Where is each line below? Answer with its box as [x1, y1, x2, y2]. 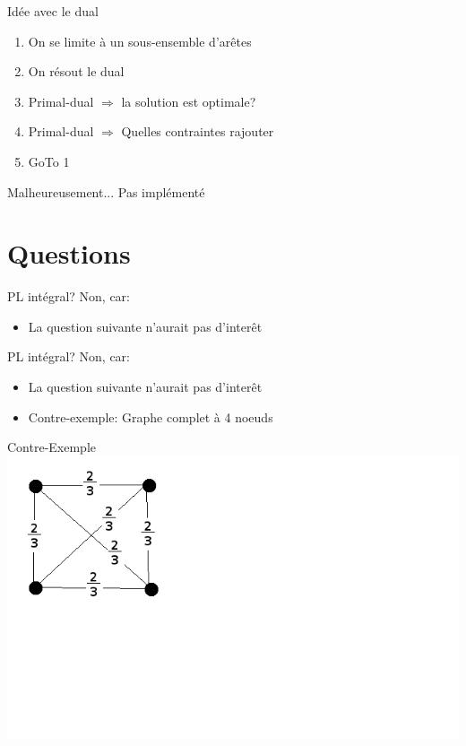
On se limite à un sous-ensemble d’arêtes [28, 31, 252, 50]
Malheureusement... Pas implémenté [7, 182, 205, 201]
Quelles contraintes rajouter [121, 122, 274, 141]
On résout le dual [28, 62, 125, 81]
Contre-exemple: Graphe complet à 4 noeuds [28, 407, 273, 426]
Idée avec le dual [7, 2, 99, 20]
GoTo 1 [28, 152, 70, 170]
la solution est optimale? [121, 91, 256, 110]
